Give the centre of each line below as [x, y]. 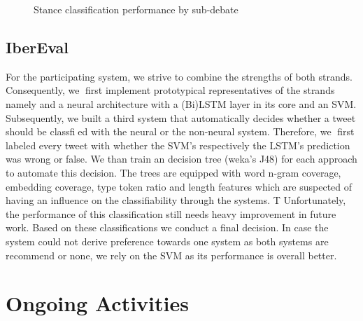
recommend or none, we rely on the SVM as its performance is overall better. [171, 255]
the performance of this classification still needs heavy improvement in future [171, 213]
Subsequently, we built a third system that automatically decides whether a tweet [181, 117]
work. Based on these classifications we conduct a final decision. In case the [167, 227]
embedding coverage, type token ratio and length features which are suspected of [179, 186]
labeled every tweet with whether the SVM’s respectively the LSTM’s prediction [178, 145]
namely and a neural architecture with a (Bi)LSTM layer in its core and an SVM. [181, 103]
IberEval [37, 47]
